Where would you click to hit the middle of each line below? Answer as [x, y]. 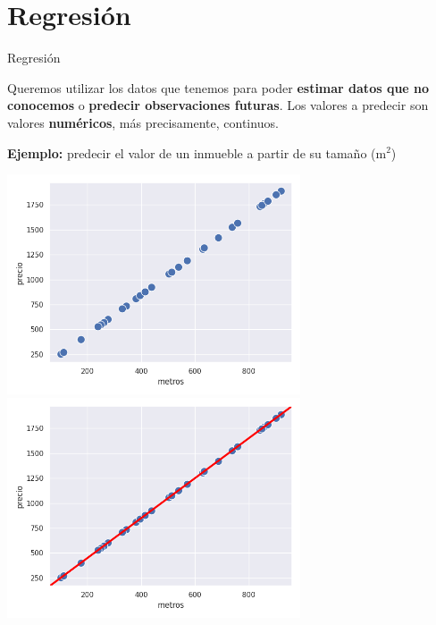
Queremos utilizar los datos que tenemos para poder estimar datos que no [218, 87]
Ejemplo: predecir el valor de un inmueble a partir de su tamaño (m [197, 152]
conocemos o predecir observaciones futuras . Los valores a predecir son [218, 105]
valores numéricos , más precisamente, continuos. [143, 122]
